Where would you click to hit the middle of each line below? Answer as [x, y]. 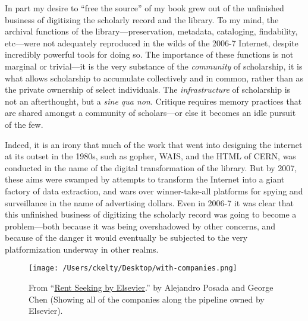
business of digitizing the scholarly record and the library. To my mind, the [142, 19]
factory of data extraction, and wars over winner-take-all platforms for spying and [154, 191]
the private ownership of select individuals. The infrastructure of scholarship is [148, 89]
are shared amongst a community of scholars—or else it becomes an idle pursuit [150, 113]
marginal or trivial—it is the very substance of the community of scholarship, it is [154, 66]
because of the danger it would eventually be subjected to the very [126, 237]
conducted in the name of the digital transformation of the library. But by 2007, [151, 167]
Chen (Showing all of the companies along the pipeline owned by [147, 299]
